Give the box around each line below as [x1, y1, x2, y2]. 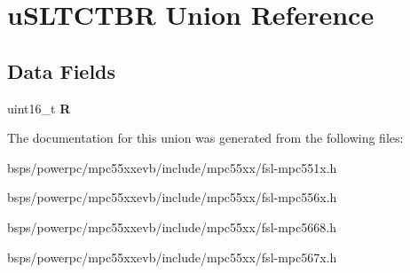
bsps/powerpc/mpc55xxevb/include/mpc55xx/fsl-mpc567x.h [7, 247, 337, 266]
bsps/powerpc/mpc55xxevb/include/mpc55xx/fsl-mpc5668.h [7, 217, 336, 236]
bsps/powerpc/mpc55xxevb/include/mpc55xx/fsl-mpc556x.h [7, 188, 337, 207]
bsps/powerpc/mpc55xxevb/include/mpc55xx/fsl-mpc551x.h [7, 158, 337, 176]
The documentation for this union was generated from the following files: [7, 129, 404, 147]
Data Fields [7, 57, 116, 84]
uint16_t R [7, 98, 71, 117]
